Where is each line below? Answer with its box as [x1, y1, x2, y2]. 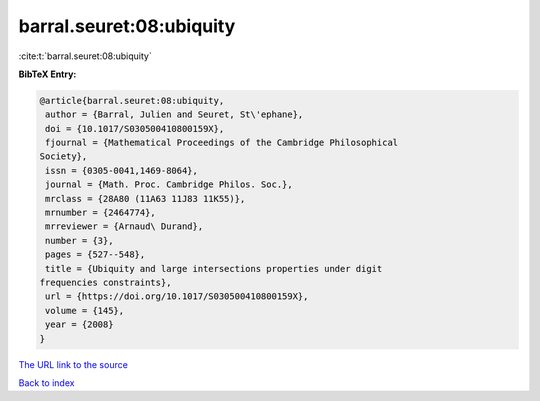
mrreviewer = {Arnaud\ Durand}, [45, 221, 204, 232]
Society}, [39, 151, 88, 162]
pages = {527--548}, [45, 249, 146, 260]
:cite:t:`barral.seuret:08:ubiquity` [18, 50, 152, 62]
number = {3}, [45, 235, 114, 246]
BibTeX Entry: [18, 68, 77, 80]
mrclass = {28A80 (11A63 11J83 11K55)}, [45, 193, 246, 204]
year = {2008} [45, 319, 114, 330]
